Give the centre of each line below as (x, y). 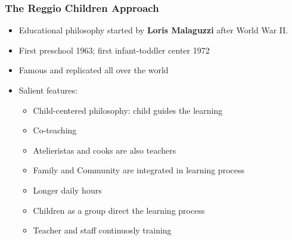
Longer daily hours (67, 190)
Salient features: (48, 90)
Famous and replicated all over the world (94, 70)
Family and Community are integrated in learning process (139, 170)
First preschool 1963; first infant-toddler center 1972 (114, 50)
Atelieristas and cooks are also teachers (105, 150)
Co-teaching (55, 130)
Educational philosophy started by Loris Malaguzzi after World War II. (153, 30)
